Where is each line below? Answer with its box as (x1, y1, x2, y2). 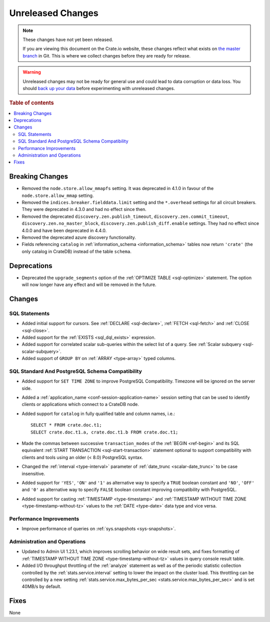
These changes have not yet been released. (22, 36, 113, 42)
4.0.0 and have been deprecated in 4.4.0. (21, 227, 107, 233)
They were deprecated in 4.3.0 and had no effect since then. (21, 206, 147, 212)
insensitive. (21, 470, 45, 476)
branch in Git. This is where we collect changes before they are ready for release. (22, 52, 191, 58)
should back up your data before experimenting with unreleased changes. (22, 85, 175, 91)
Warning (22, 69, 41, 75)
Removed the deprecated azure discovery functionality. (21, 234, 136, 240)
